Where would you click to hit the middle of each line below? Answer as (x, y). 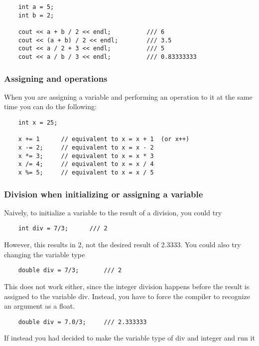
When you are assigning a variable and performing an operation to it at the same (128, 96)
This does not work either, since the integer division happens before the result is (127, 286)
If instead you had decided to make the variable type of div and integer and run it (129, 338)
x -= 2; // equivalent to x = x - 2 (86, 147)
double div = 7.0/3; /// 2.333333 (82, 322)
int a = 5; (36, 7)
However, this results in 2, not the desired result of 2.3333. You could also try (123, 245)
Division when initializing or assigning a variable (104, 194)
